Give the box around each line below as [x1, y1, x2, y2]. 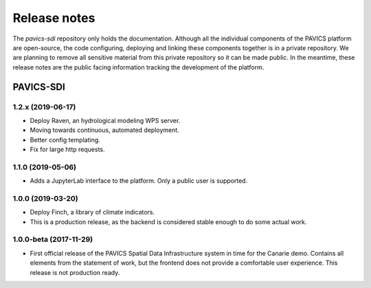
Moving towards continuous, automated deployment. [30, 126, 180, 134]
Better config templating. [30, 135, 101, 144]
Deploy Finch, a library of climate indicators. [30, 208, 155, 217]
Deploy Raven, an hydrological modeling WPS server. [30, 116, 181, 124]
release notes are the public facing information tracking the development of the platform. [12, 63, 265, 71]
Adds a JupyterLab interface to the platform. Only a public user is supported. [30, 177, 248, 185]
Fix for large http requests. [30, 145, 106, 154]
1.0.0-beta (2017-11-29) [12, 234, 93, 244]
